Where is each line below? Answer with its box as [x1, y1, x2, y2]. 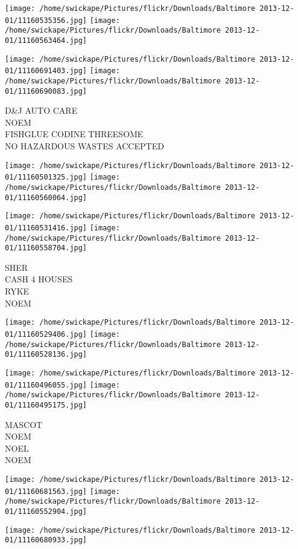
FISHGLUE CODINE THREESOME [5, 128, 144, 140]
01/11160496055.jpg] [5, 380, 87, 389]
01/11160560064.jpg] [5, 193, 87, 202]
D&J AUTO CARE [5, 104, 78, 117]
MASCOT [5, 418, 43, 430]
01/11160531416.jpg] [5, 223, 87, 232]
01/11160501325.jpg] [5, 173, 87, 182]
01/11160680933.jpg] [5, 536, 87, 545]
